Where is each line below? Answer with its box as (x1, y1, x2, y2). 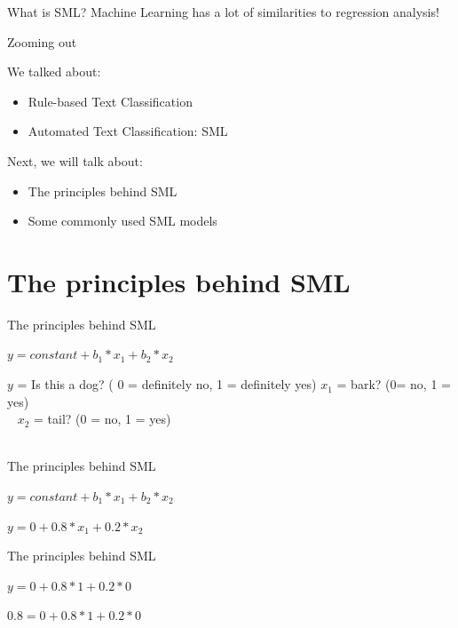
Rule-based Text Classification (28, 91, 193, 110)
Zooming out (7, 32, 77, 51)
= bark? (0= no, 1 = (336, 375, 451, 393)
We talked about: (7, 62, 101, 81)
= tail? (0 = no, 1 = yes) (34, 409, 171, 428)
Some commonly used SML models (28, 211, 217, 230)
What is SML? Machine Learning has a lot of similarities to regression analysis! (7, 3, 439, 20)
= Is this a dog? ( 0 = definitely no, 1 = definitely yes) (17, 375, 317, 393)
